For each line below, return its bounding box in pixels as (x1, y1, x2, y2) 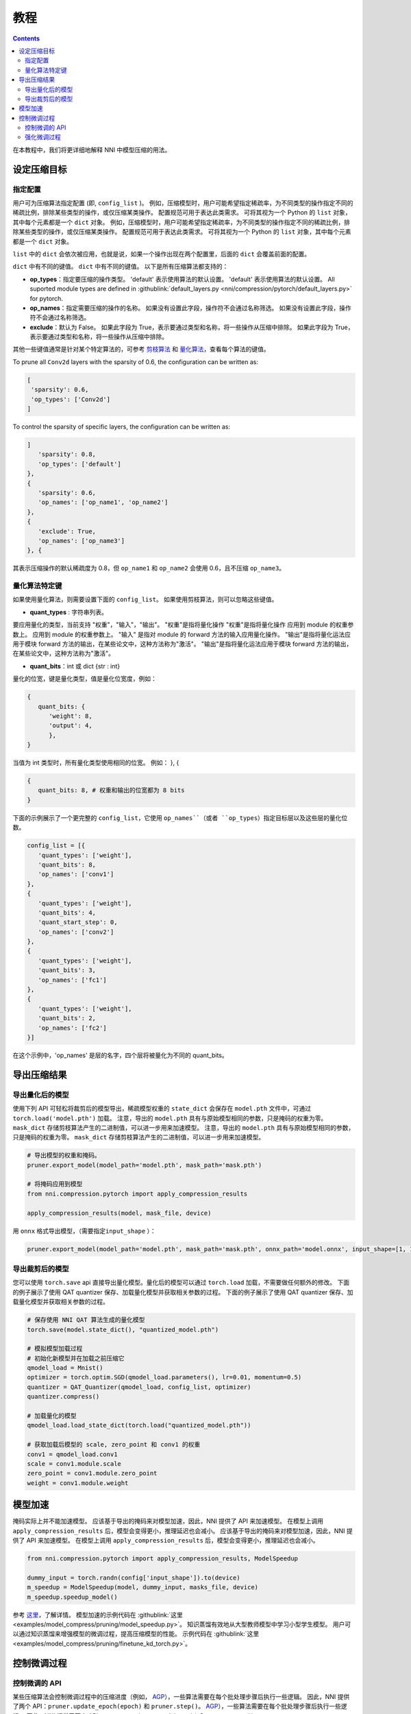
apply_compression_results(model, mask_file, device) (27, 1209, 212, 1217)
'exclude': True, (38, 527, 96, 535)
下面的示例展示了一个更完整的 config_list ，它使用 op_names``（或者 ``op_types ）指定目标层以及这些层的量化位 (12, 813, 348, 822)
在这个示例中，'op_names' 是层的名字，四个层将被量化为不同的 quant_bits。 (12, 1051, 229, 1059)
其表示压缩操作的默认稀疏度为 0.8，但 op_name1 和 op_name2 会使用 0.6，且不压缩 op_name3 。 (12, 564, 286, 572)
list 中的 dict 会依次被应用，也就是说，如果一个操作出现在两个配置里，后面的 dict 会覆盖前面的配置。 (12, 250, 311, 258)
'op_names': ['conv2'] (38, 928, 114, 936)
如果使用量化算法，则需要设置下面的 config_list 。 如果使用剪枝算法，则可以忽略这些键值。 (12, 595, 278, 603)
